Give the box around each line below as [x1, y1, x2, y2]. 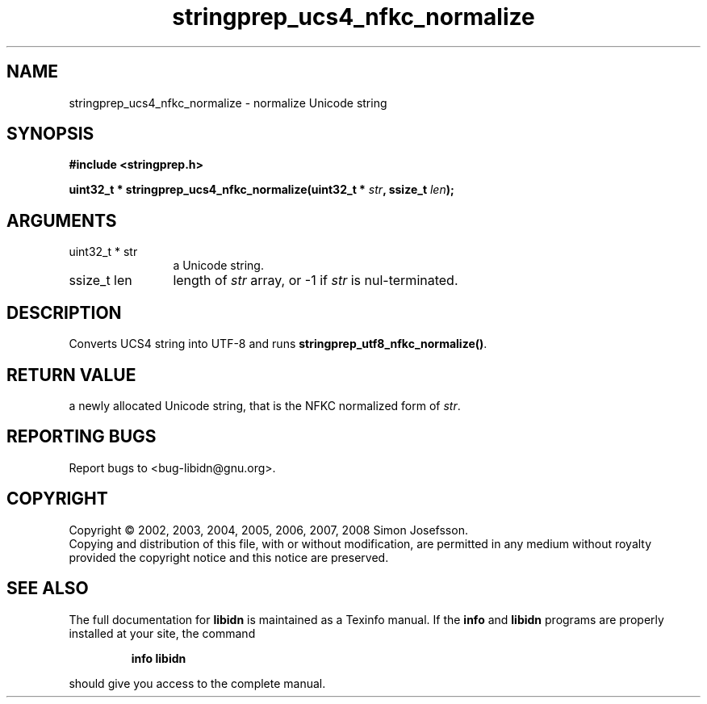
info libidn [131, 651, 186, 665]
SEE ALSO [6, 578, 89, 599]
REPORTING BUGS [6, 426, 157, 447]
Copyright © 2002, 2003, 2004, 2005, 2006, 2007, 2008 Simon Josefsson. [69, 522, 468, 537]
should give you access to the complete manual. [69, 676, 326, 690]
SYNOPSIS [6, 124, 94, 145]
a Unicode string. [173, 258, 264, 273]
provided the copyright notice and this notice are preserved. [69, 550, 389, 564]
